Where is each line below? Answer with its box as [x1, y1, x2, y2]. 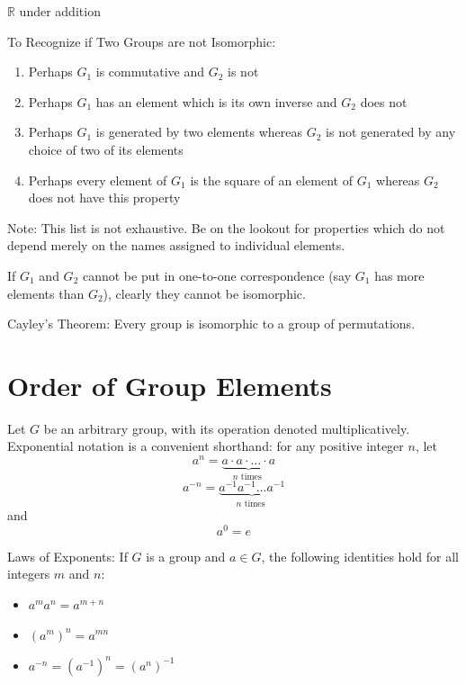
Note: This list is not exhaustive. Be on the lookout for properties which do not [7, 218, 445, 237]
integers [7, 564, 50, 583]
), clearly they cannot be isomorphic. [103, 283, 306, 302]
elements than [7, 283, 85, 302]
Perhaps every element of [28, 170, 167, 189]
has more [374, 265, 425, 284]
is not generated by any [326, 122, 456, 141]
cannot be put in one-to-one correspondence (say [82, 265, 352, 284]
